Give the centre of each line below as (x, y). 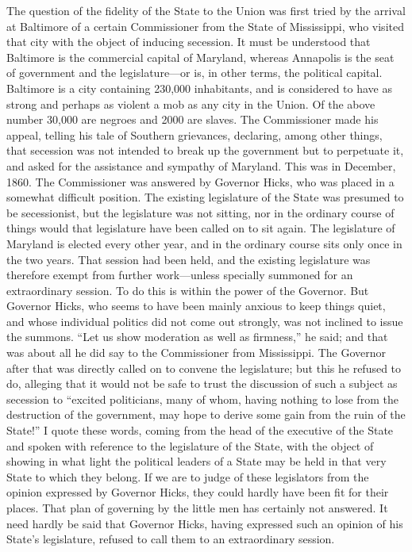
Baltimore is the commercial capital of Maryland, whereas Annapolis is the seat (200, 57)
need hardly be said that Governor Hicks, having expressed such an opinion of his (205, 523)
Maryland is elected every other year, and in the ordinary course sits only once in (204, 243)
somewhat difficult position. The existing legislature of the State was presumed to (205, 197)
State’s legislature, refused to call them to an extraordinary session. (171, 539)
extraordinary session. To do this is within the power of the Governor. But (188, 290)
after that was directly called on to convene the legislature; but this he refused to (204, 368)
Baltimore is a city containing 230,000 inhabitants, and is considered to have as (199, 88)
